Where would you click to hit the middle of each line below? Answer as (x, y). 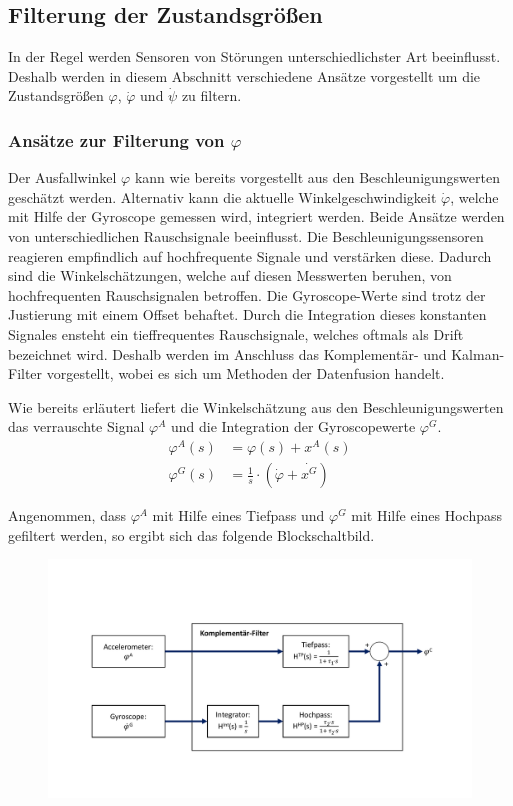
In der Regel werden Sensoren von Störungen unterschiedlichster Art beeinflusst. (254, 56)
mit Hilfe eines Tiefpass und (238, 515)
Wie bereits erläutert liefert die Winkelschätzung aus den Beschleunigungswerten (256, 406)
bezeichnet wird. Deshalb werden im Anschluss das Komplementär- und (227, 353)
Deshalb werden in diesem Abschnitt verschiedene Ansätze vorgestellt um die (244, 75)
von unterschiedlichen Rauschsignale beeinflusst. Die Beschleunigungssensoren (246, 235)
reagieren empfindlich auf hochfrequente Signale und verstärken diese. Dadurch (250, 255)
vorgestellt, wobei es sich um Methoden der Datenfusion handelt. (245, 373)
